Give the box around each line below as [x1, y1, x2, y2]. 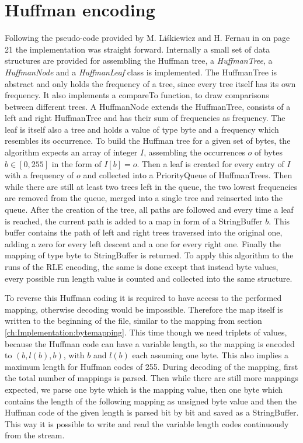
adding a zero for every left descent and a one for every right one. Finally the [5, 237, 281, 250]
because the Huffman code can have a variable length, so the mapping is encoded [5, 337, 295, 349]
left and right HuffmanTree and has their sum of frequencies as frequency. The [5, 112, 285, 124]
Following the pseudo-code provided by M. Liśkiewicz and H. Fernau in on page [5, 32, 290, 44]
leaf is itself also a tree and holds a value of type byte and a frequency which [5, 123, 279, 135]
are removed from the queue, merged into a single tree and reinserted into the [5, 192, 283, 204]
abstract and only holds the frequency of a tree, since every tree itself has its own [5, 77, 296, 89]
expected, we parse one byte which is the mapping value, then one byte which [5, 383, 283, 395]
